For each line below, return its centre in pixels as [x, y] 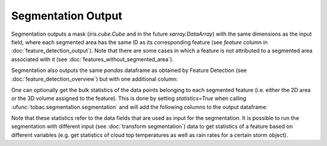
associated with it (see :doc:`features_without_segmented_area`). [92, 59]
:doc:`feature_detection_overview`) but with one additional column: [94, 79]
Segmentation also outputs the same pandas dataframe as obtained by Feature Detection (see [129, 70]
